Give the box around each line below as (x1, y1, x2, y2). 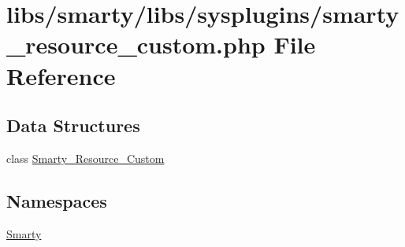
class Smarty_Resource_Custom (6, 149, 165, 166)
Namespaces (6, 188, 107, 212)
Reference (6, 59, 116, 91)
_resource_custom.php (6, 28, 266, 61)
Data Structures (6, 113, 140, 138)
